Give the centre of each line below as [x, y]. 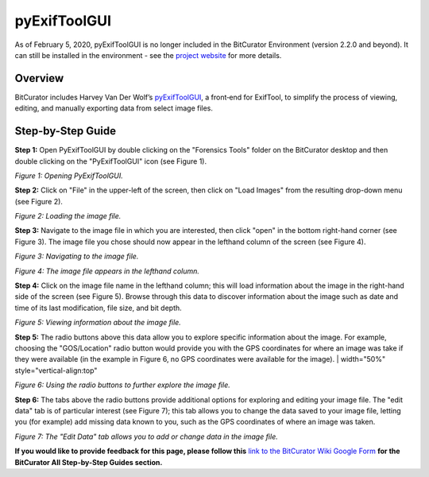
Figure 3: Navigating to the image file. [77, 256]
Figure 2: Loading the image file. [68, 216]
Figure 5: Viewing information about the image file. [98, 323]
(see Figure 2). [39, 201]
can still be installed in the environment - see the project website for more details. [148, 55]
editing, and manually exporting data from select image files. [114, 108]
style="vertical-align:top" [56, 370]
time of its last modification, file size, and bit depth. [98, 308]
